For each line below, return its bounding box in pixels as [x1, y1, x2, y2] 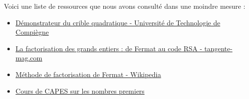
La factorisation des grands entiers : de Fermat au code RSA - [15, 43, 202, 53]
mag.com [15, 53, 43, 63]
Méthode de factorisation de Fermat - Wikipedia [15, 69, 161, 79]
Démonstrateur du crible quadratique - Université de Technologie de [15, 17, 221, 27]
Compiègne [15, 27, 49, 37]
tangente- [204, 43, 233, 53]
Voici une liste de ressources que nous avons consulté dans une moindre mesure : [4, 1, 246, 11]
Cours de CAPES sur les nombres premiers [15, 85, 145, 96]
